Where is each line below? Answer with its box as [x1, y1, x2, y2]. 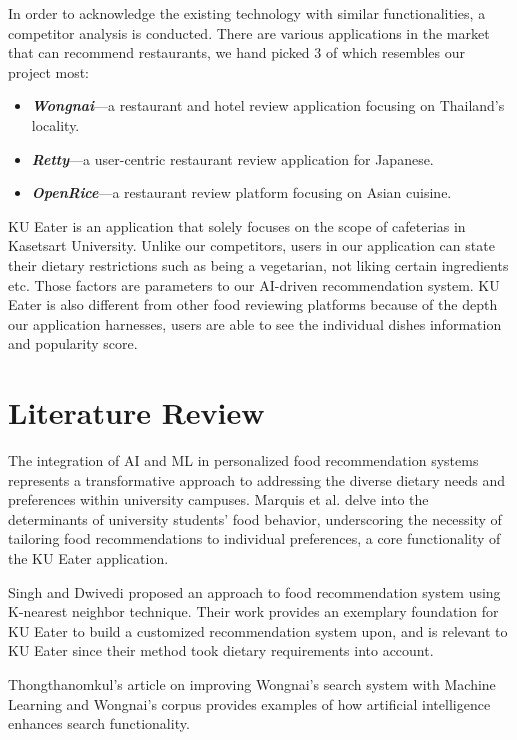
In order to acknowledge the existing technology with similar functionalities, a [8, 3, 486, 23]
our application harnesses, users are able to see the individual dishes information [8, 313, 502, 334]
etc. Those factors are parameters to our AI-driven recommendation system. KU [8, 274, 500, 295]
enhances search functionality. [8, 713, 190, 734]
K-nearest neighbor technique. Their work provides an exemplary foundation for [8, 601, 499, 622]
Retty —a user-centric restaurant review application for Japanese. [31, 148, 434, 169]
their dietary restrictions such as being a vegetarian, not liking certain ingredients [8, 254, 509, 275]
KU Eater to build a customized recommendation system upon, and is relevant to [8, 620, 508, 641]
